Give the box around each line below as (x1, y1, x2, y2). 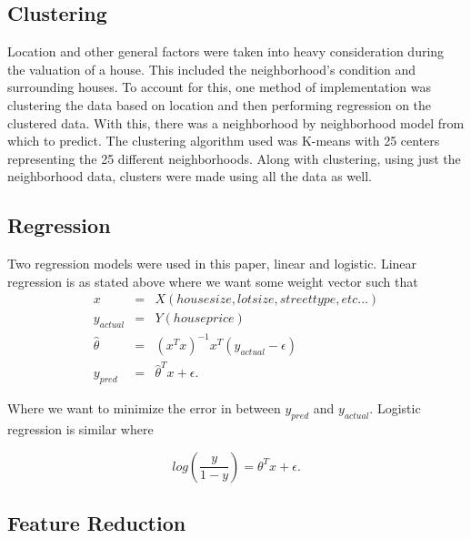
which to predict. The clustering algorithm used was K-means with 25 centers (7, 131, 440, 150)
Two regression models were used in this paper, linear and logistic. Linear (7, 254, 417, 273)
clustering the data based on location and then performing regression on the (7, 95, 432, 114)
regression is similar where (7, 420, 154, 439)
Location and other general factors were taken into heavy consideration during (7, 42, 445, 61)
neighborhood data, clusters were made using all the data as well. (7, 167, 372, 186)
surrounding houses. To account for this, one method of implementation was (7, 77, 432, 97)
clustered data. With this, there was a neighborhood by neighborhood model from (7, 113, 465, 132)
